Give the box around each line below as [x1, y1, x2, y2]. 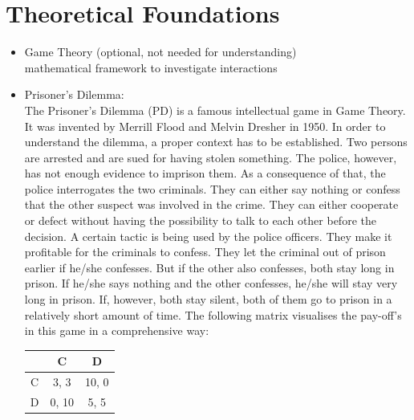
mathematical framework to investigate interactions [24, 59, 278, 75]
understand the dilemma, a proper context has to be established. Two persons [24, 133, 408, 150]
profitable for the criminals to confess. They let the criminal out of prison [24, 243, 386, 260]
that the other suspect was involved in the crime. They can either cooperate [24, 196, 399, 213]
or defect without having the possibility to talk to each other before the [24, 212, 376, 229]
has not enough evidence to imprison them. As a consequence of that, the [24, 165, 386, 181]
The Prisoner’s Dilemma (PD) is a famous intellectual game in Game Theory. [24, 101, 406, 118]
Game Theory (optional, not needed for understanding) [24, 43, 297, 60]
